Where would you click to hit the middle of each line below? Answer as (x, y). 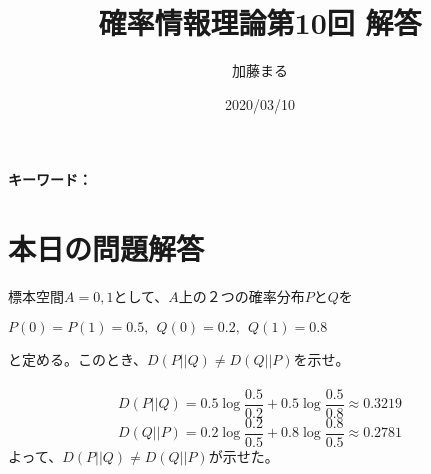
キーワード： (50, 179)
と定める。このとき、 (78, 358)
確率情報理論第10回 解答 (260, 22)
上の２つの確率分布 (241, 296)
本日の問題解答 (106, 248)
